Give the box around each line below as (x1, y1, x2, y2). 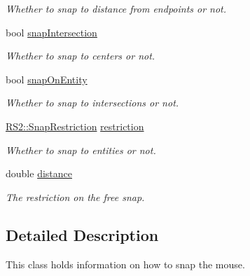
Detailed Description (6, 223, 159, 245)
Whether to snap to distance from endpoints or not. (6, 1, 227, 15)
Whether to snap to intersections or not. (6, 95, 179, 110)
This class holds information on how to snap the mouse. (6, 256, 245, 271)
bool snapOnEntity (6, 71, 88, 86)
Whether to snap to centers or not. (6, 48, 155, 63)
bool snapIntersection (6, 25, 97, 39)
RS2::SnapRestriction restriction (6, 118, 144, 133)
